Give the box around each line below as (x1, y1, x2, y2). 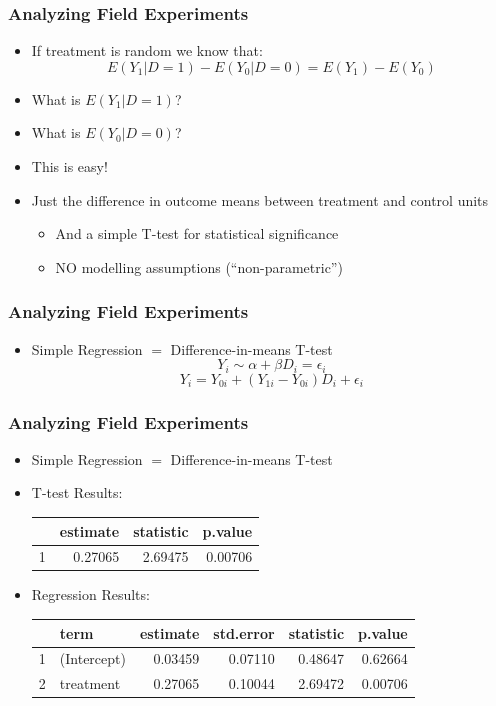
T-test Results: (31, 482, 123, 503)
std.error (213, 622, 275, 643)
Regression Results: (31, 584, 150, 605)
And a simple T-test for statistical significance (55, 223, 339, 244)
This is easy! (31, 156, 108, 176)
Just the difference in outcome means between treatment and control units (31, 189, 489, 210)
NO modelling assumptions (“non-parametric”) (55, 256, 343, 277)
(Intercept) (59, 648, 126, 669)
